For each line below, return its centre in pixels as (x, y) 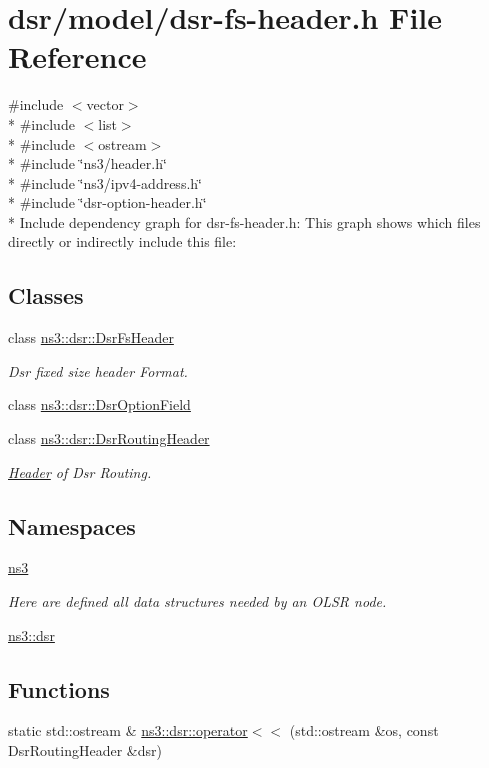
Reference (77, 56)
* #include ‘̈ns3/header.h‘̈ (87, 163)
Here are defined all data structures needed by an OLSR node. (197, 601)
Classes (46, 295)
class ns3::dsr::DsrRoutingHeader (109, 438)
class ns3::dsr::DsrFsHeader (91, 337)
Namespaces (72, 525)
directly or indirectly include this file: (122, 241)
